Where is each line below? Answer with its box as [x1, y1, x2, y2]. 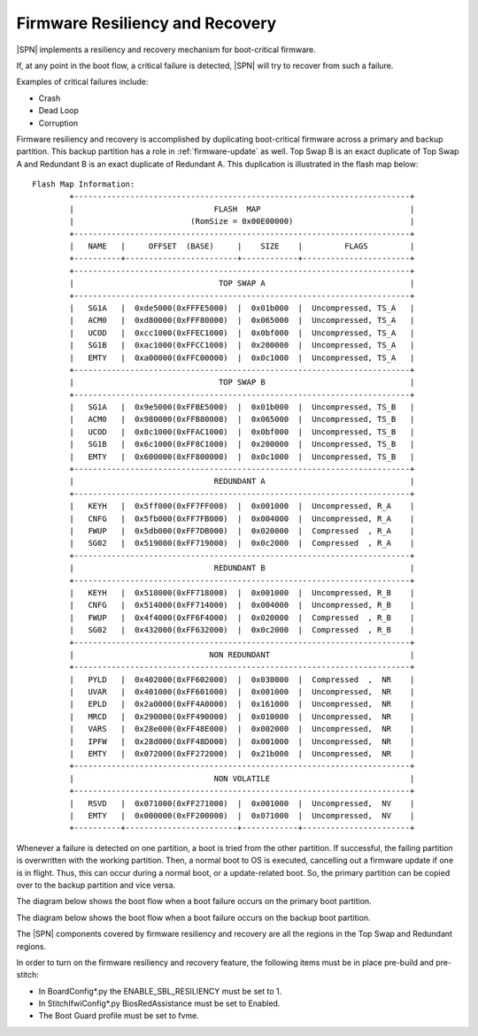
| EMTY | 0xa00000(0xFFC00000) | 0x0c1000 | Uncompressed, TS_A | [69, 352, 415, 363]
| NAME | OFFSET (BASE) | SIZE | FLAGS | [69, 242, 415, 251]
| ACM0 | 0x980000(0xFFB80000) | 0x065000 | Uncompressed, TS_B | [69, 414, 415, 425]
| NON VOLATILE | [69, 773, 415, 783]
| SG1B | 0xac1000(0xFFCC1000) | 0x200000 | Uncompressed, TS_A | [69, 341, 415, 350]
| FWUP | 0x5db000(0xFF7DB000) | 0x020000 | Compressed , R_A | [69, 526, 415, 535]
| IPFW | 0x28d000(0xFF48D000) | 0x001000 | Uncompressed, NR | [69, 736, 415, 747]
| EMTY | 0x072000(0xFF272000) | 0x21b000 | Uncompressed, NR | [69, 748, 415, 759]
